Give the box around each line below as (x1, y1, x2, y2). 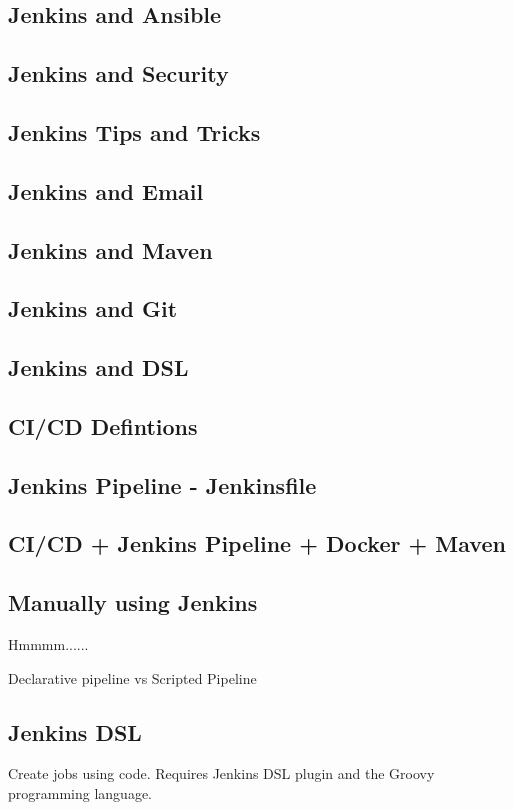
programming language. (8, 783, 152, 803)
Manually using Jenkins (8, 587, 258, 618)
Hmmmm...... (8, 634, 89, 655)
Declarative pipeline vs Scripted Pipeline (8, 667, 257, 688)
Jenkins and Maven (8, 234, 213, 265)
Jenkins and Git (8, 293, 178, 324)
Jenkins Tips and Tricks (8, 116, 261, 147)
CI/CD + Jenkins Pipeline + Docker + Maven (8, 528, 506, 559)
